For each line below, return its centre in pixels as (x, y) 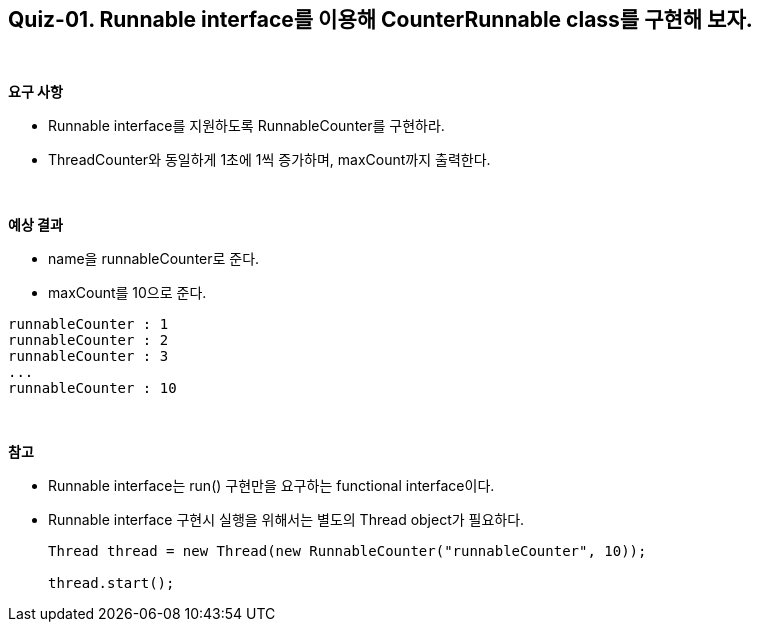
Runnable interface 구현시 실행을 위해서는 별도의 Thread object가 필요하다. (286, 520)
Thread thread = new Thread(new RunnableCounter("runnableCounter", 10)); (347, 551)
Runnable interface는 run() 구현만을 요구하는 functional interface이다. (271, 486)
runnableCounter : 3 (88, 356)
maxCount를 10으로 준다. (127, 293)
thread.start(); (111, 583)
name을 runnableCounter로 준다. (154, 259)
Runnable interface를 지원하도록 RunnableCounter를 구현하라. (246, 126)
